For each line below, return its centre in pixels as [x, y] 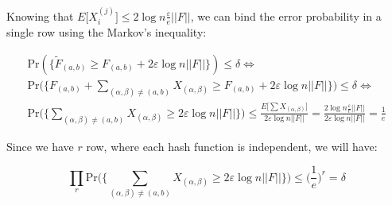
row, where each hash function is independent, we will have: [232, 146]
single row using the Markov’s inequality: [107, 32]
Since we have [40, 146]
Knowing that [40, 15]
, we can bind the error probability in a [286, 15]
